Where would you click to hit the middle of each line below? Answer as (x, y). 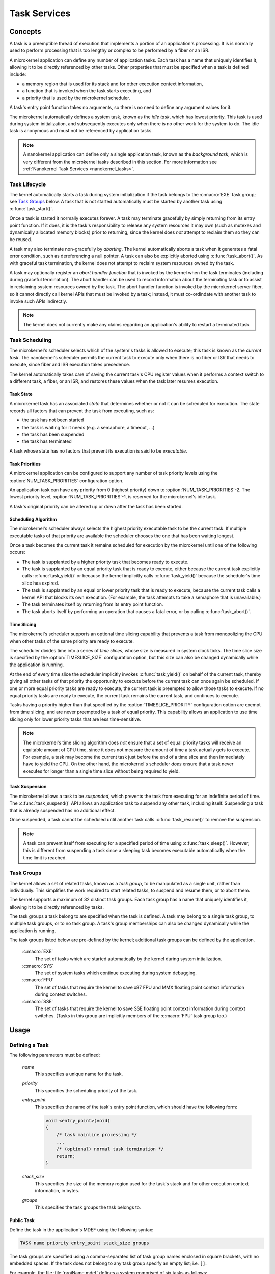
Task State (21, 394)
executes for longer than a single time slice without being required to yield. (102, 771)
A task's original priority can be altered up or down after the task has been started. (96, 506)
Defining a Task (29, 1045)
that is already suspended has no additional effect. (62, 810)
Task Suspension (28, 787)
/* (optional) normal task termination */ (110, 1149)
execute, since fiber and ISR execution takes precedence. (70, 365)
